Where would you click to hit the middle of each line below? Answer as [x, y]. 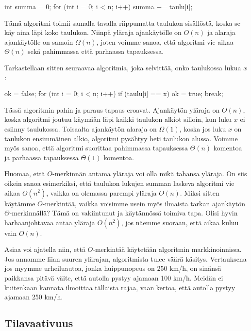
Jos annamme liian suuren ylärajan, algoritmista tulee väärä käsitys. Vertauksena [125, 258]
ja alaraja [221, 32]
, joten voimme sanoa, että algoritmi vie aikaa [165, 41]
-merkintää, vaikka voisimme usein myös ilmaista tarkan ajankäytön [144, 203]
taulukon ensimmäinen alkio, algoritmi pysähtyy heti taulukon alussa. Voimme [121, 138]
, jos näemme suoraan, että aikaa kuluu [180, 222]
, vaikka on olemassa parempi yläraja [101, 192]
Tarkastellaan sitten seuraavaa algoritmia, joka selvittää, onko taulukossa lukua [123, 67]
